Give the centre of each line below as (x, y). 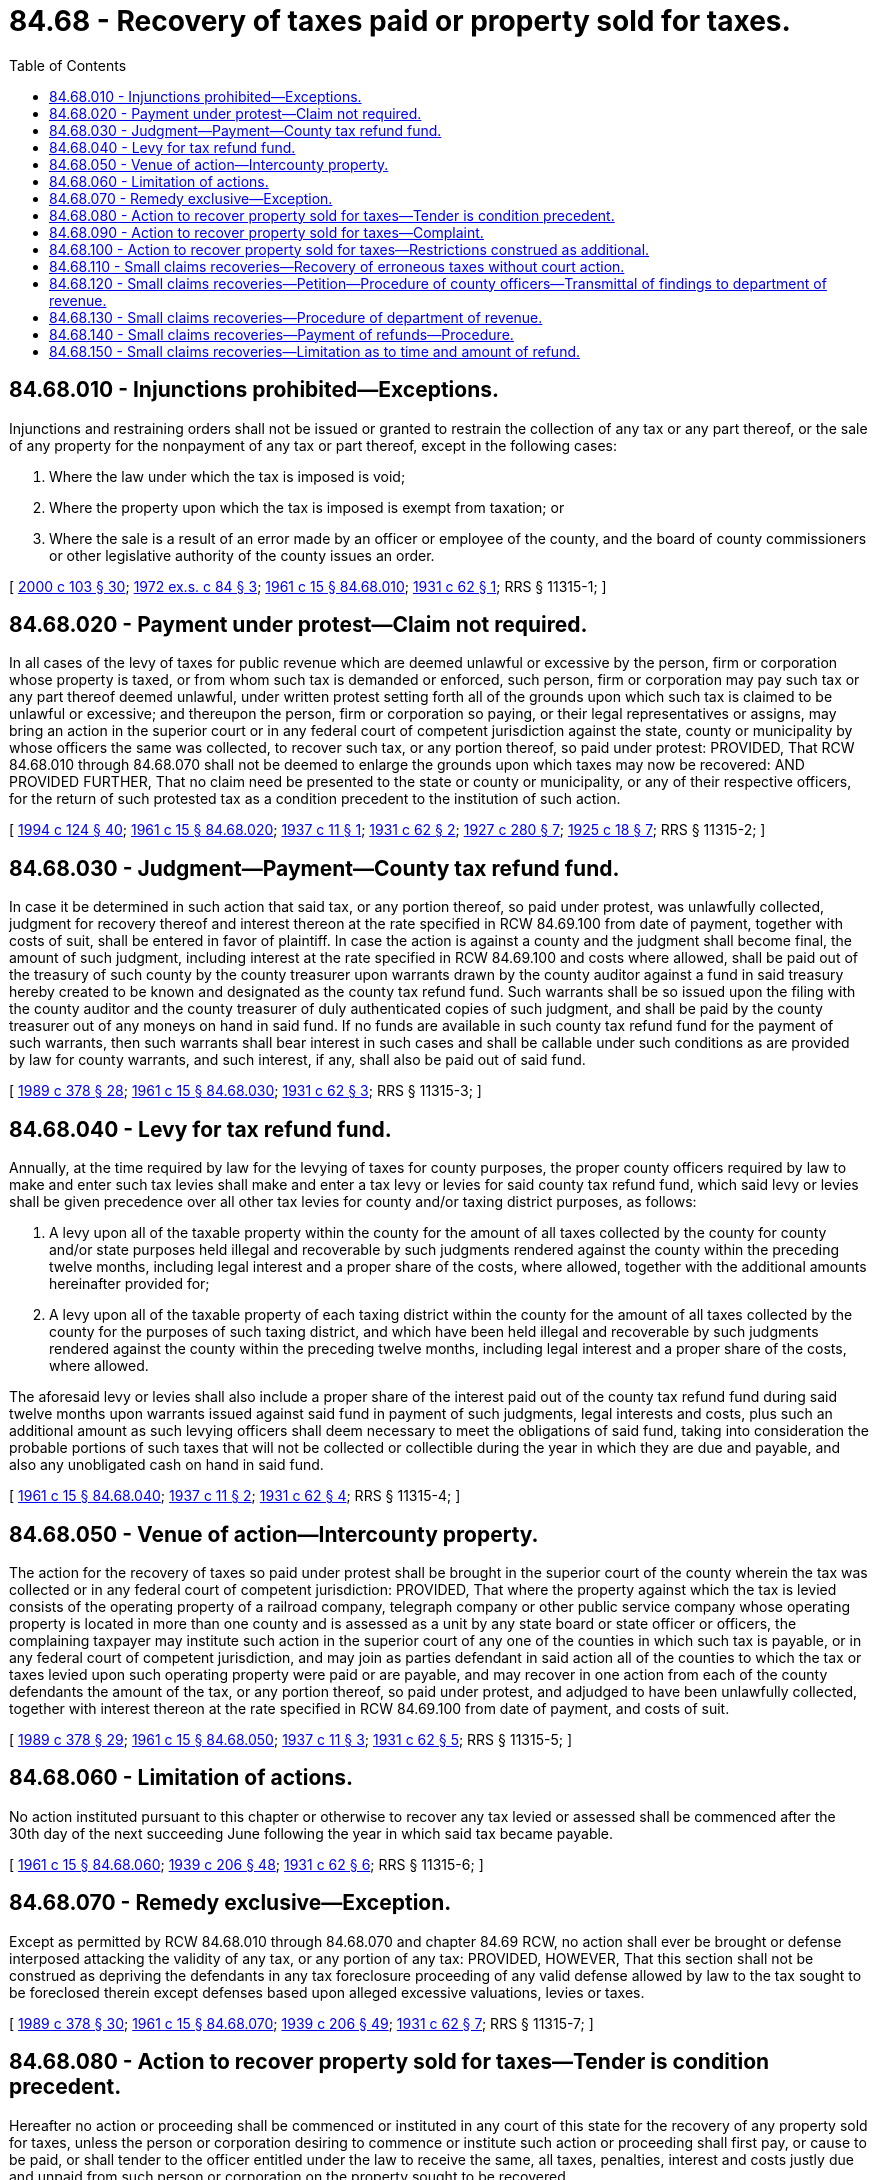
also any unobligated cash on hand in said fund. (166, 1465)
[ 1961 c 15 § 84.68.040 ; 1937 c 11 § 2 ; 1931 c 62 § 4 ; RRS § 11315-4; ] (235, 1496)
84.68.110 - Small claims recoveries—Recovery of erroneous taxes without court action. (337, 266)
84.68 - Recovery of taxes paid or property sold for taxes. (400, 21)
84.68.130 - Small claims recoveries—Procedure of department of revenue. (296, 317)
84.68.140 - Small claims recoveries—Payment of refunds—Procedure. (281, 334)
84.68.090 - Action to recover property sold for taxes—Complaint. (266, 232)
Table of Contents (68, 65)
